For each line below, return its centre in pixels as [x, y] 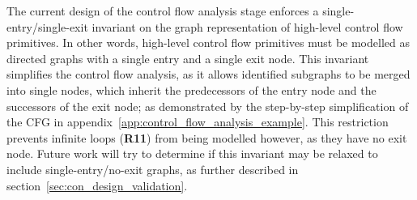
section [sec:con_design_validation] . [97, 185]
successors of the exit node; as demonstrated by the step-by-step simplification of [208, 106]
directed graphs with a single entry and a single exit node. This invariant [188, 58]
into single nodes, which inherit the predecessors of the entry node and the [191, 89]
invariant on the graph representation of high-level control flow [247, 26]
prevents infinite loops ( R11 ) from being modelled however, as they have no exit [207, 137]
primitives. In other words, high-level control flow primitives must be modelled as [208, 43]
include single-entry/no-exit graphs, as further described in [153, 169]
